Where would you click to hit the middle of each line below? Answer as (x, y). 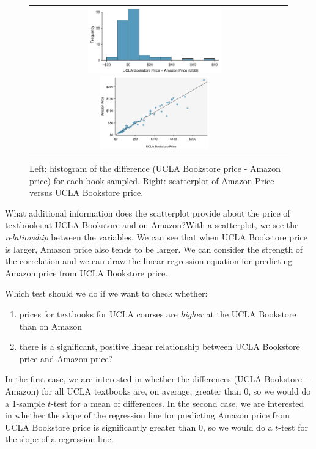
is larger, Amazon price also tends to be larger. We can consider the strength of (154, 249)
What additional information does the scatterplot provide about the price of (148, 213)
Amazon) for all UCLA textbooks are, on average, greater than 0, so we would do (158, 391)
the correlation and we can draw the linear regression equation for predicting (149, 261)
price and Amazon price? (66, 358)
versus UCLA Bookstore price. (86, 192)
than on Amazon (51, 326)
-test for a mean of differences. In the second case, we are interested (178, 403)
